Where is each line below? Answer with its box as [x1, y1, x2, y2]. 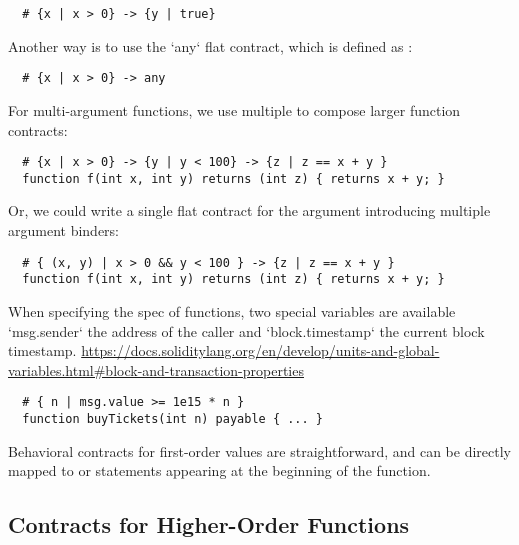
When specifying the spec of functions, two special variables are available [8, 300, 456, 321]
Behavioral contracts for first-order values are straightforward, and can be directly [8, 440, 512, 461]
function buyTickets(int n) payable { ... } [22, 411, 323, 426]
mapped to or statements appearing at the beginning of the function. [8, 460, 431, 481]
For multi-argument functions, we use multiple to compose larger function [8, 99, 461, 120]
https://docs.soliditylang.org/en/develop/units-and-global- [81, 340, 440, 361]
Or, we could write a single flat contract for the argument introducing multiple [8, 200, 491, 221]
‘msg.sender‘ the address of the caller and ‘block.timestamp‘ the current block [8, 320, 485, 341]
